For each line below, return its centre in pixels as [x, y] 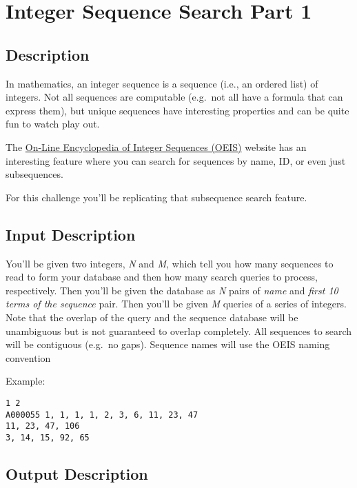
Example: [25, 381]
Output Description [77, 473]
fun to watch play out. [53, 124]
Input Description [71, 234]
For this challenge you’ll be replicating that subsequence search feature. [156, 197]
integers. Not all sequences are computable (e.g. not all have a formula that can [174, 97]
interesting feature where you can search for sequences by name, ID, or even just [176, 160]
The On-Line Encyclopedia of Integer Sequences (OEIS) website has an [156, 146]
